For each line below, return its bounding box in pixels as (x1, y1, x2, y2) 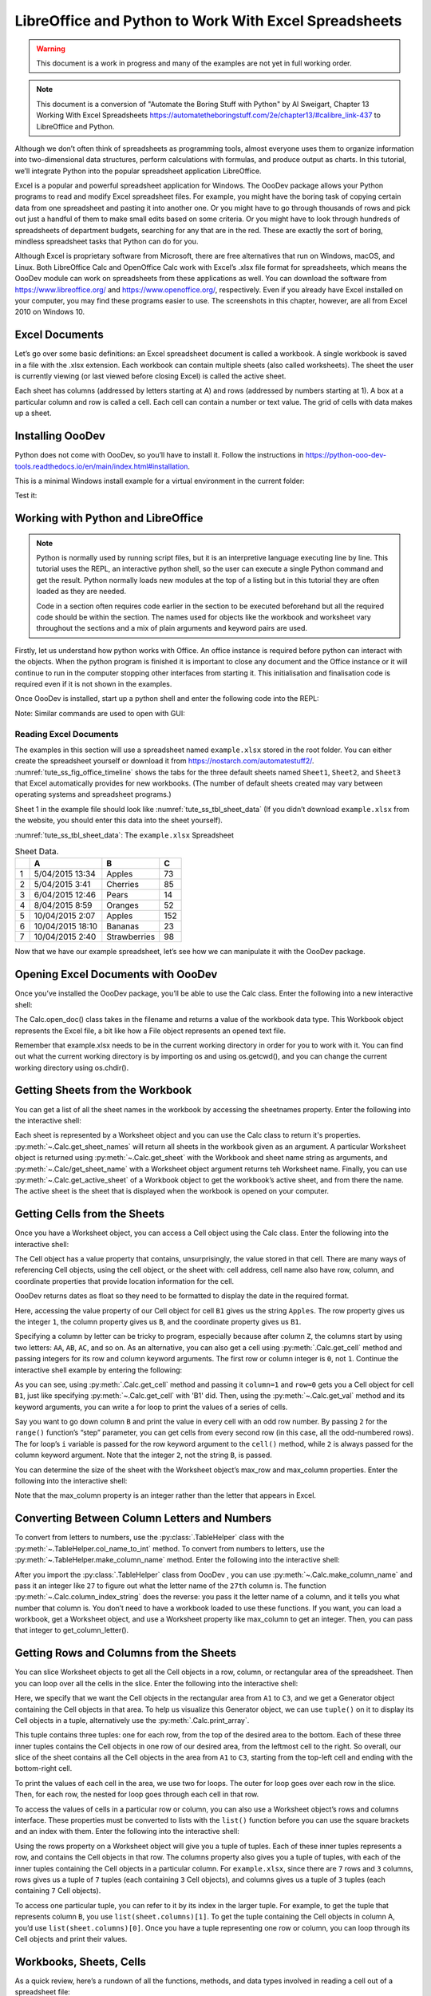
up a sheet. (14, 408, 52, 418)
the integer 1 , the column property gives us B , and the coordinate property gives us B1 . (14, 1317, 302, 1326)
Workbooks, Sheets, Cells (14, 1954, 147, 1968)
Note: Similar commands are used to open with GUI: (14, 708, 185, 718)
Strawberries (106, 931, 156, 942)
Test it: (14, 491, 38, 501)
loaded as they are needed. (36, 587, 127, 596)
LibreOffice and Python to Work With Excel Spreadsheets (14, 12, 402, 30)
